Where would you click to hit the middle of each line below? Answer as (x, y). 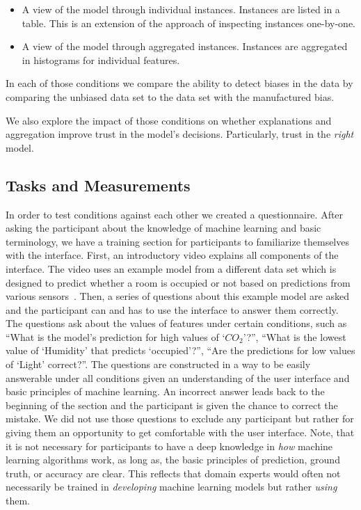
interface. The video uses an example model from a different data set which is (171, 268)
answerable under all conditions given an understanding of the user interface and (178, 377)
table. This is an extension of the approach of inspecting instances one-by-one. (189, 23)
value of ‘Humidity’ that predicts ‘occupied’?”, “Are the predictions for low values (180, 350)
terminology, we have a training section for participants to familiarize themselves (177, 241)
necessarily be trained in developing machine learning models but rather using (171, 487)
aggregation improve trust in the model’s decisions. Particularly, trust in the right (180, 134)
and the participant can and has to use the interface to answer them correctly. (172, 309)
